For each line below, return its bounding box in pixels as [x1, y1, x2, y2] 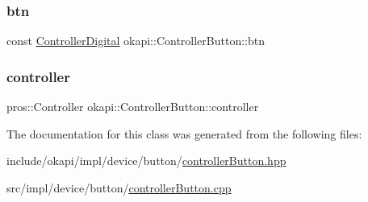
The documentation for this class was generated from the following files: [6, 125, 362, 142]
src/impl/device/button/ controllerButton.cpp [6, 179, 232, 196]
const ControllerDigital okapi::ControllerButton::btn [6, 32, 265, 49]
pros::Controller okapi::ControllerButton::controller [6, 98, 259, 115]
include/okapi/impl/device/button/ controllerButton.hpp [6, 152, 286, 169]
